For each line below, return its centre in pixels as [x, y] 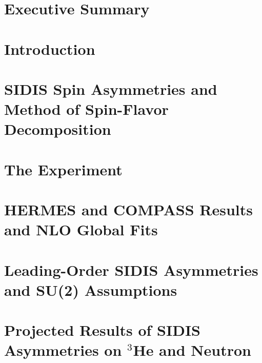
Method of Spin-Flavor [86, 109]
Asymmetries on [63, 350]
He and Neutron [192, 350]
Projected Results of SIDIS [103, 330]
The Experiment [63, 169]
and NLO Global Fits [81, 229]
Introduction [50, 48]
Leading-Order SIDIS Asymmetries [131, 269]
